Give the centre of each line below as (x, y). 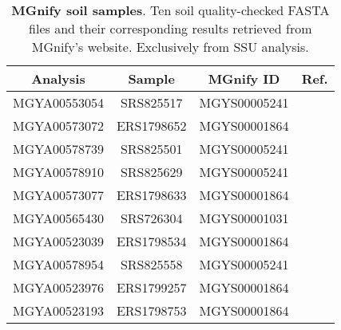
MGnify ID (244, 79)
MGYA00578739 (58, 149)
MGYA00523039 (58, 241)
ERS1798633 (151, 195)
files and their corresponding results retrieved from (170, 28)
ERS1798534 (151, 241)
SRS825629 (151, 172)
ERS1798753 (151, 310)
